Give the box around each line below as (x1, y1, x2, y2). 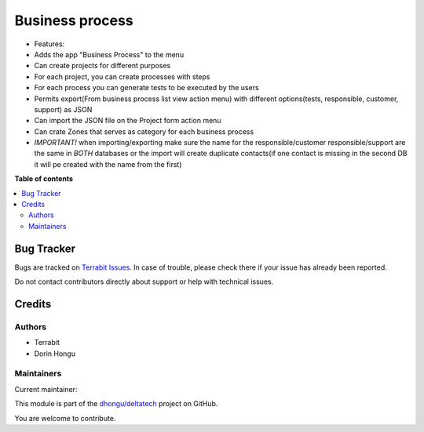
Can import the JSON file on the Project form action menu (34, 116, 221, 125)
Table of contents (14, 174, 74, 183)
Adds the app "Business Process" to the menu (34, 49, 185, 59)
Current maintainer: (14, 384, 78, 394)
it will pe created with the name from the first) (34, 159, 182, 169)
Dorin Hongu (34, 349, 76, 358)
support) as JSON (34, 104, 93, 114)
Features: (34, 39, 65, 49)
